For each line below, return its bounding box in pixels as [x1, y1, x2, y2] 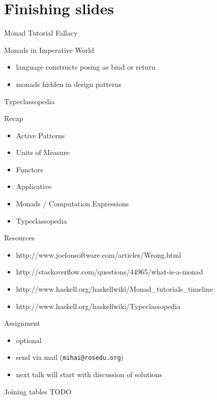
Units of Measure [16, 147, 70, 158]
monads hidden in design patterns [16, 78, 121, 89]
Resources [4, 232, 35, 243]
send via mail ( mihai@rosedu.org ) [16, 352, 124, 362]
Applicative [16, 181, 52, 192]
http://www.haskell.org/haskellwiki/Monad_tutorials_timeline [16, 284, 213, 294]
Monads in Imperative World [4, 44, 95, 55]
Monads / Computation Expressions [16, 198, 129, 209]
